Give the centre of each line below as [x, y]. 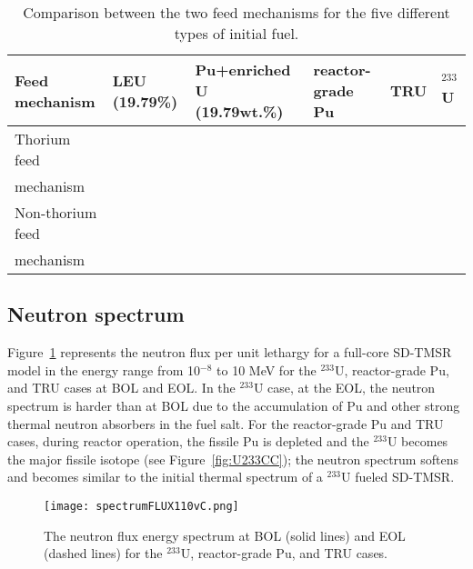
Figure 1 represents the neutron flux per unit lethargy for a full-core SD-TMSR [230, 352]
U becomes [418, 441]
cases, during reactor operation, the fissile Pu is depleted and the [188, 441]
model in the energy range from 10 [104, 369]
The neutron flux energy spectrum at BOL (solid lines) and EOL [225, 535]
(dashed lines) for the [103, 553]
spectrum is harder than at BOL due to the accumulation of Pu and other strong [234, 405]
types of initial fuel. [236, 33]
